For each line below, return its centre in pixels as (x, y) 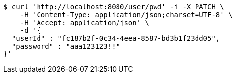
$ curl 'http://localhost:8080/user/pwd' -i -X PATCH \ (114, 7)
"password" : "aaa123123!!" (66, 46)
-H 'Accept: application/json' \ (85, 23)
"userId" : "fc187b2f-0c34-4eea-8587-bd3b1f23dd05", (116, 38)
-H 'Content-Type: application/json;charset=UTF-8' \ (126, 15)
